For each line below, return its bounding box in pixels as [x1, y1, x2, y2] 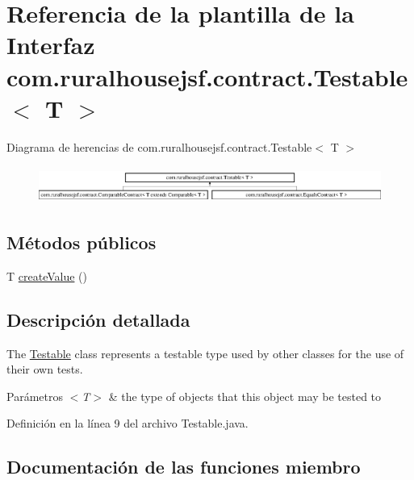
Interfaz [6, 28, 95, 61]
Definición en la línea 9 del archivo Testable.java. [6, 415, 249, 432]
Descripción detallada [6, 307, 190, 332]
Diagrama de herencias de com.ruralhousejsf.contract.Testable [6, 138, 312, 155]
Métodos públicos [6, 230, 157, 255]
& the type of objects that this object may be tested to [108, 387, 382, 404]
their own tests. [6, 361, 83, 378]
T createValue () [6, 267, 87, 284]
